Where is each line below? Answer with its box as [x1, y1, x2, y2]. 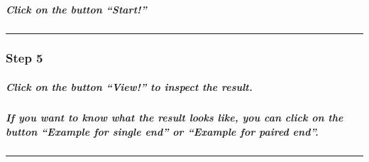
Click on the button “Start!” [6, 1, 147, 16]
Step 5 [6, 49, 43, 67]
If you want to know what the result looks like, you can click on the [6, 109, 343, 124]
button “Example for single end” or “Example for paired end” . [6, 124, 319, 139]
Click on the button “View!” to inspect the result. [6, 80, 253, 94]
